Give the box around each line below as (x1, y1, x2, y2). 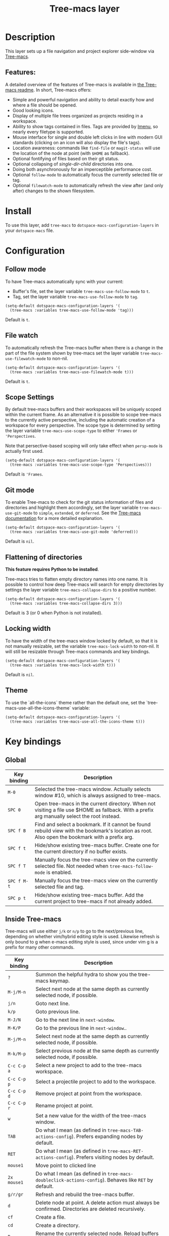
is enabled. (46, 868, 72, 875)
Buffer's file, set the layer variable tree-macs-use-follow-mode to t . (12, 288, 150, 294)
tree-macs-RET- (107, 1148, 144, 1154)
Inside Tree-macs (5, 915, 62, 923)
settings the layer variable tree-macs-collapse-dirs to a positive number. (5, 586, 157, 593)
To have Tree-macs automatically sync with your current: (5, 278, 124, 284)
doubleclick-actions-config (35, 1178, 103, 1183)
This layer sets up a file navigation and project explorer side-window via (5, 48, 154, 54)
